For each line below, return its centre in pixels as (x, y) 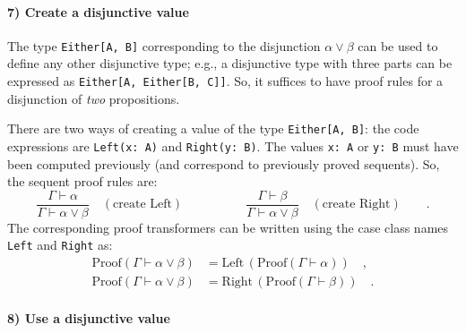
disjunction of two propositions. (94, 98)
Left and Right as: (60, 245)
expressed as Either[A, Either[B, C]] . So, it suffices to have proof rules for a (225, 81)
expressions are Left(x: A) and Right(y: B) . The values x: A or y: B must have (233, 145)
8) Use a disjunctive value (89, 317)
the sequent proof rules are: (82, 181)
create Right (356, 205)
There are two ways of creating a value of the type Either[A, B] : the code (213, 128)
